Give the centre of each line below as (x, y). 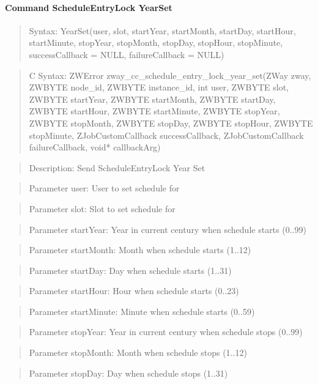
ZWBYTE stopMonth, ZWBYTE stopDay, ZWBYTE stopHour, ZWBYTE (171, 123)
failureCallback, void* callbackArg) (95, 147)
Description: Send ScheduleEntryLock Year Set (117, 167)
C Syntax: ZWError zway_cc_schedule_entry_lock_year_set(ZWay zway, (170, 75)
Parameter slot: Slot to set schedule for (102, 208)
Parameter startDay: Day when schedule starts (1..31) (130, 270)
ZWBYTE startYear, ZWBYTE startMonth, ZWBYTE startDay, (152, 99)
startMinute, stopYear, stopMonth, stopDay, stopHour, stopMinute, (156, 42)
